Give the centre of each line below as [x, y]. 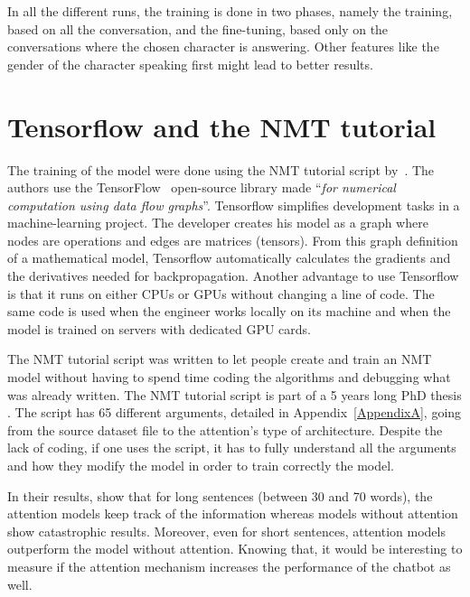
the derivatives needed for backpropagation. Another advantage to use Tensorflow [233, 276]
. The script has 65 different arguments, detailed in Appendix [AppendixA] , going [235, 412]
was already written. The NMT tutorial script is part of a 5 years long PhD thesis [235, 394]
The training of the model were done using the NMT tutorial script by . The [221, 169]
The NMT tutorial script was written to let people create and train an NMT [220, 359]
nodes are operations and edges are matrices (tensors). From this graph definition [233, 240]
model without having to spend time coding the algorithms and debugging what [229, 377]
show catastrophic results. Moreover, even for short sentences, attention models [226, 531]
